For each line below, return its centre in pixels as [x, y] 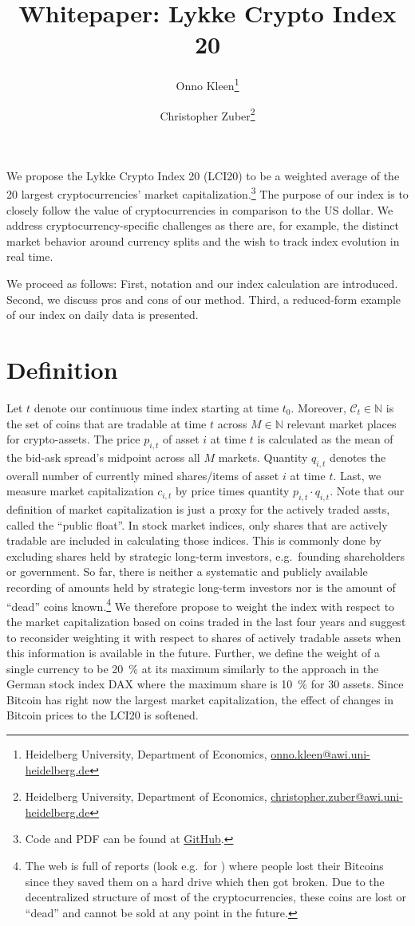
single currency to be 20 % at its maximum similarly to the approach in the [193, 668]
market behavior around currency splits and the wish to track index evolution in [203, 240]
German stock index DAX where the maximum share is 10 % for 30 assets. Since [205, 684]
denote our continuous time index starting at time [156, 407]
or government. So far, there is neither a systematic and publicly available [187, 571]
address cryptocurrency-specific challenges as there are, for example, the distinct [203, 225]
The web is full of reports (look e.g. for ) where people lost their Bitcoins [204, 866]
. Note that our [367, 491]
